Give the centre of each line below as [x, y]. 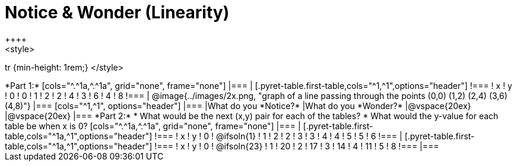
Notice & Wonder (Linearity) [117, 12]
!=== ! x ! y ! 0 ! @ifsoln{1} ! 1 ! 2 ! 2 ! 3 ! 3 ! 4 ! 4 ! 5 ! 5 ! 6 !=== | [278, 136]
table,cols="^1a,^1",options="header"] [79, 136]
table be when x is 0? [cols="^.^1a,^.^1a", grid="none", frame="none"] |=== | [153, 126]
